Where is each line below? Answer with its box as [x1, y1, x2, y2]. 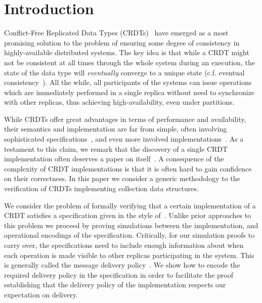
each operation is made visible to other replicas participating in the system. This [4, 249, 254, 260]
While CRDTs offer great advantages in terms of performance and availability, [4, 113, 246, 124]
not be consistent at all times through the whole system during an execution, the [4, 57, 255, 67]
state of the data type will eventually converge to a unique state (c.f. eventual [4, 67, 245, 77]
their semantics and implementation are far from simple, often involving [4, 123, 227, 134]
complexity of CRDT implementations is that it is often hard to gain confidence [4, 163, 252, 174]
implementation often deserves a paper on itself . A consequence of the [4, 153, 224, 164]
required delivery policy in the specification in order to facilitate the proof [4, 269, 234, 280]
